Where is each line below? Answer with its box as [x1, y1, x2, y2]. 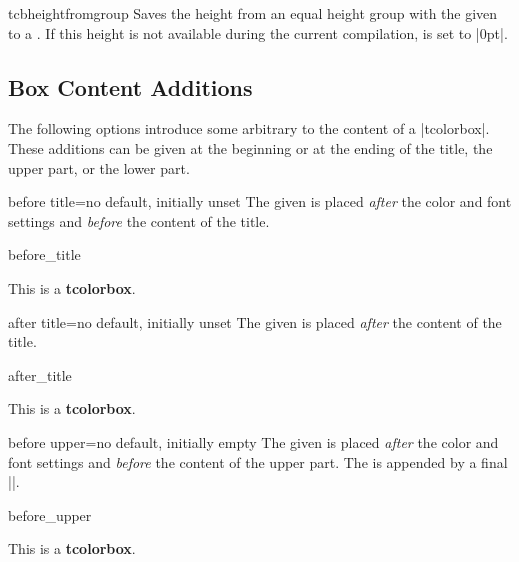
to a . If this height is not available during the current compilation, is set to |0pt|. [8, 22, 508, 43]
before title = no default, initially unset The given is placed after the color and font [8, 191, 512, 212]
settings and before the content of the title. [8, 210, 270, 231]
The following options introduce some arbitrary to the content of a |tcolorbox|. [8, 118, 490, 139]
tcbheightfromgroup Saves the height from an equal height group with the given [8, 3, 498, 23]
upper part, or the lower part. [8, 157, 190, 178]
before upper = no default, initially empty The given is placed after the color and [8, 431, 499, 452]
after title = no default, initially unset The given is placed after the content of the [8, 311, 502, 332]
